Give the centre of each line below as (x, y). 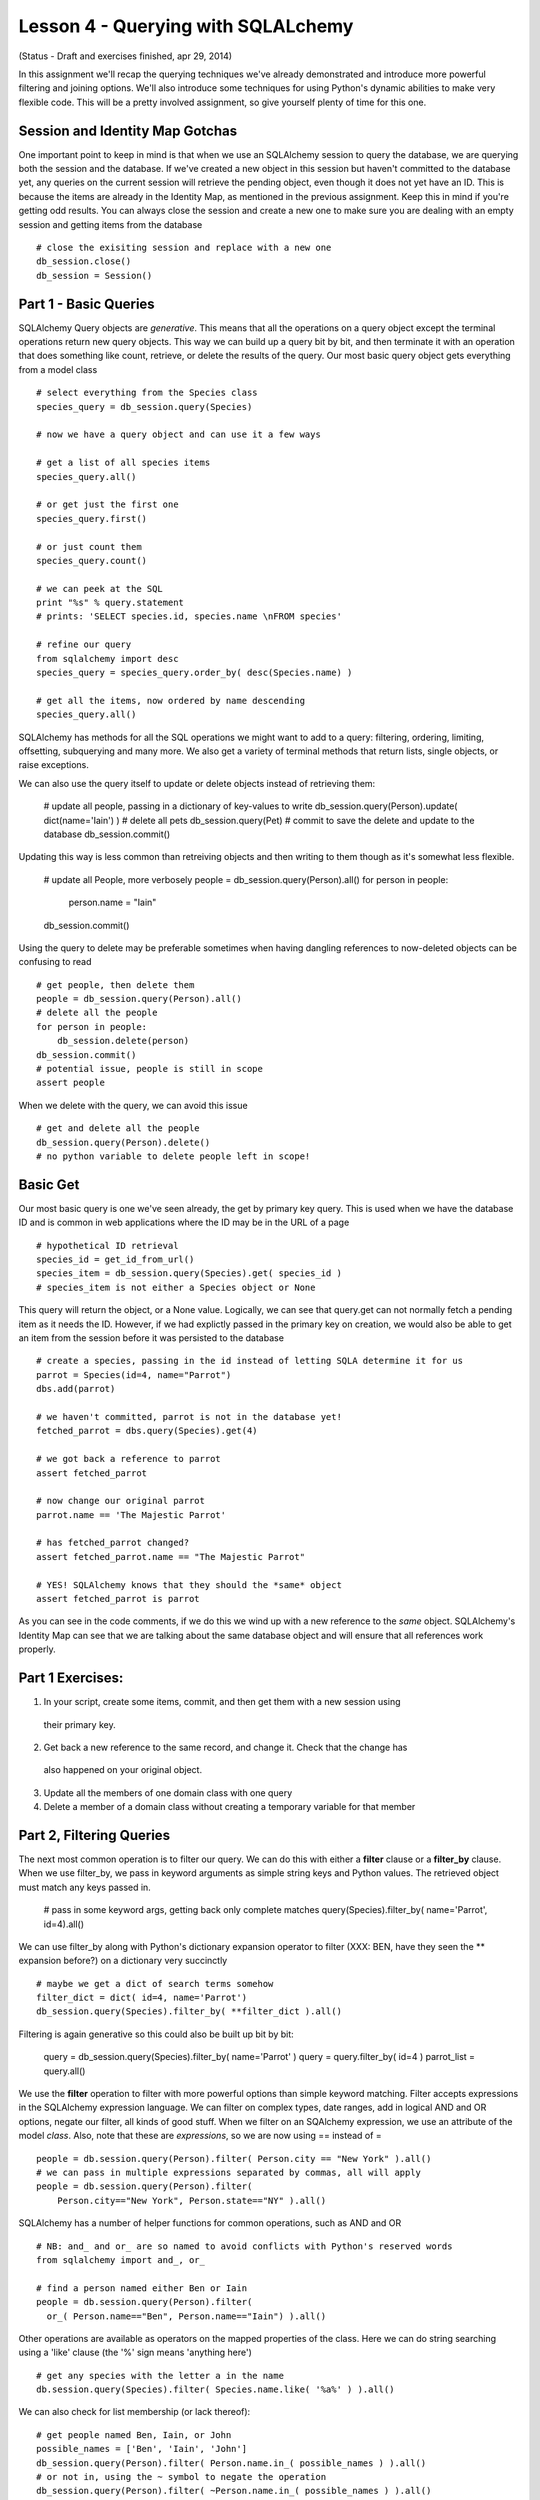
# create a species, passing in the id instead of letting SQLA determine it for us (250, 1361)
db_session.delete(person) (123, 1041)
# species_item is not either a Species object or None (176, 1287)
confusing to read (55, 962)
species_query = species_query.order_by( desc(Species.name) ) (194, 673)
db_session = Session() (94, 275)
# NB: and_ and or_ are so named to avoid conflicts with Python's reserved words (244, 2246)
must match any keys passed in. (85, 1887)
